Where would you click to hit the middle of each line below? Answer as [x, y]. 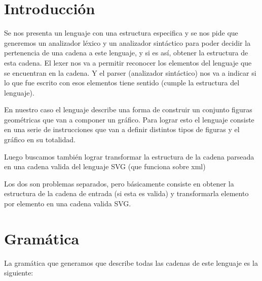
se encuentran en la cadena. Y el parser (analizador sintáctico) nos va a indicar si [130, 72]
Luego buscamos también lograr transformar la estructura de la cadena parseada [129, 156]
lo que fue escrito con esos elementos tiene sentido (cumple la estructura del [122, 83]
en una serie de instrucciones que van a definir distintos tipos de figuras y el [122, 129]
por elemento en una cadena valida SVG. [68, 204]
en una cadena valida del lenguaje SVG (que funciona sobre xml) [105, 166]
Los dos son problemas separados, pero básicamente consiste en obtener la [119, 183]
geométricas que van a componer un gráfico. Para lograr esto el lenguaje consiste [129, 119]
